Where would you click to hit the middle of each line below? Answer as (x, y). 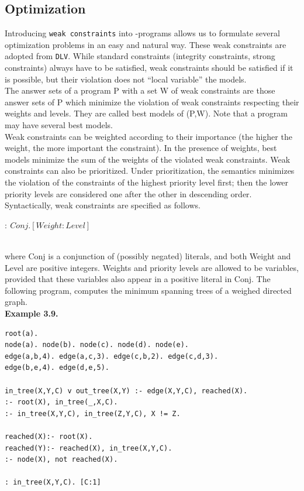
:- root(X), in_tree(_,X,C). (61, 402)
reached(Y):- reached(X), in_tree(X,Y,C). (89, 448)
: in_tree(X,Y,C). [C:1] (53, 483)
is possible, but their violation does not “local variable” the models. (126, 79)
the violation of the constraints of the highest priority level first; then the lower (147, 182)
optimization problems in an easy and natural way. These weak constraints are (146, 44)
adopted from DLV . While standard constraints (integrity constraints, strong (140, 56)
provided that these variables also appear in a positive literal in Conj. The (138, 279)
